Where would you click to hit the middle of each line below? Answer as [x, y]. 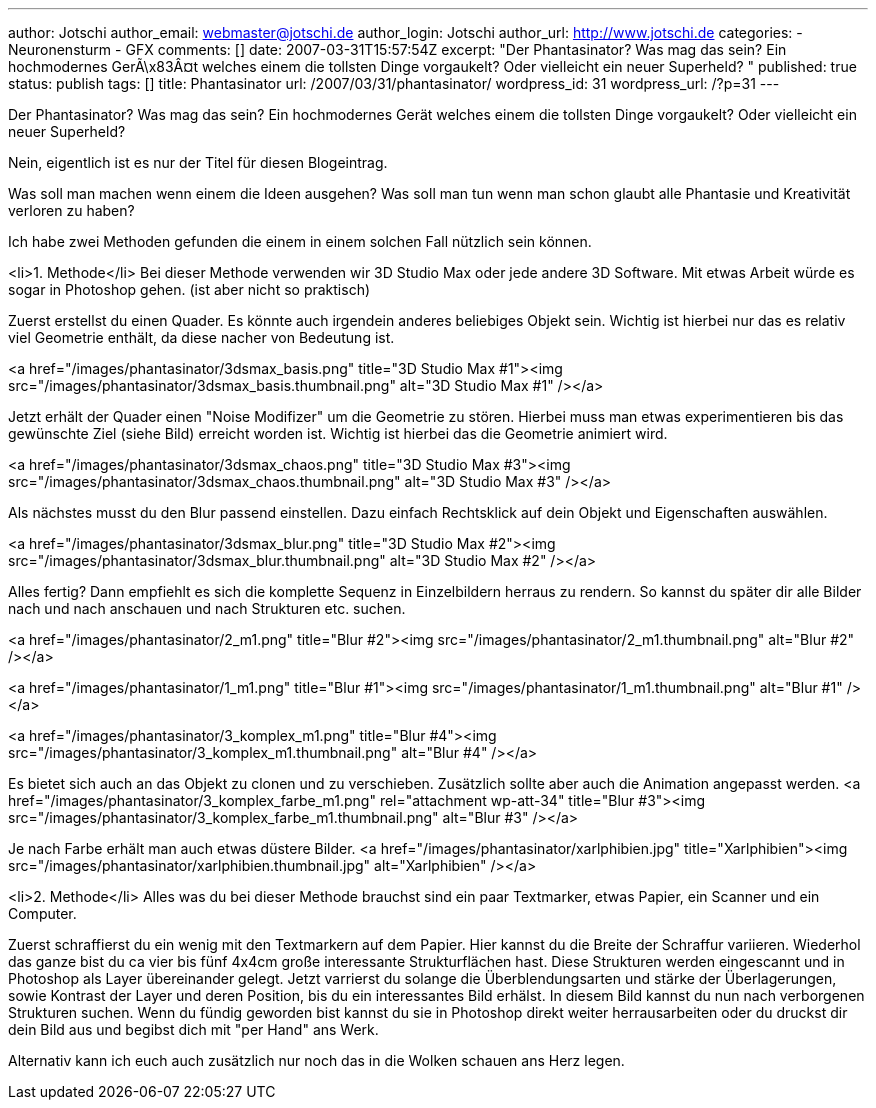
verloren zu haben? [71, 210]
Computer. [42, 913]
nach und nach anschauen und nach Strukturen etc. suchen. [207, 608]
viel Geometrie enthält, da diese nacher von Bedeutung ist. [201, 337]
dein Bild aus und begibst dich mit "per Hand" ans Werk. [193, 1029]
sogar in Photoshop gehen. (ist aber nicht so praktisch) [189, 289]
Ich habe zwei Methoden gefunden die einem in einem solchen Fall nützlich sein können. [300, 241]
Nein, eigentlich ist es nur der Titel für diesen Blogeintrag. [198, 162]
